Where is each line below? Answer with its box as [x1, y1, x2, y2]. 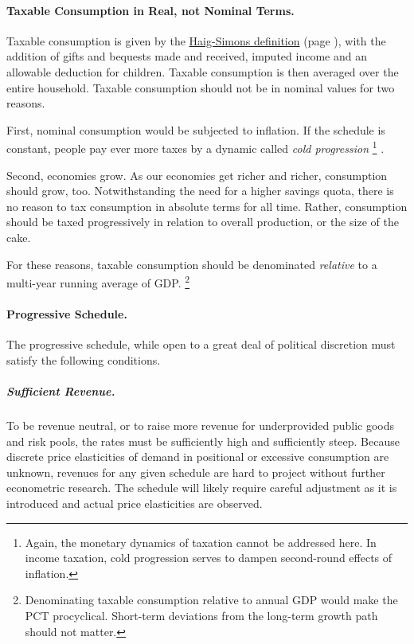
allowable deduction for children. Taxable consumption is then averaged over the [6, 63, 399, 80]
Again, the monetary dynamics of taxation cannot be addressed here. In [25, 533, 377, 550]
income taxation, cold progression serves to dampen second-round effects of [25, 549, 393, 566]
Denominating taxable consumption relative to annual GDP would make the [25, 591, 398, 608]
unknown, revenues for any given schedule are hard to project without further [6, 463, 385, 480]
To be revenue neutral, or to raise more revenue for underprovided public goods [6, 416, 395, 433]
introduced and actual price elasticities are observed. [6, 494, 263, 511]
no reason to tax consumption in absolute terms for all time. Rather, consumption [6, 197, 408, 214]
